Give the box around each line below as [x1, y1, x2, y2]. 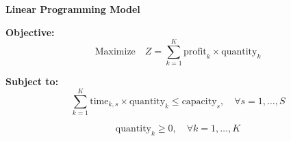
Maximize [94, 46, 136, 57]
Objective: [5, 25, 55, 39]
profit [183, 46, 207, 57]
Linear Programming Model [5, 2, 140, 16]
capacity [181, 96, 217, 106]
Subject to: [5, 74, 59, 89]
